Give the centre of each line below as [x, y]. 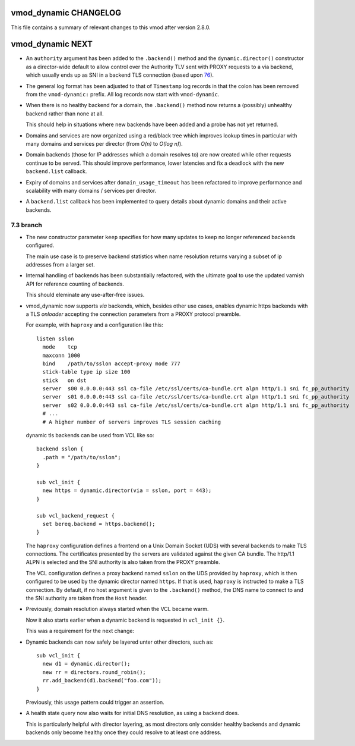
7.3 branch [27, 225]
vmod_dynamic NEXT [52, 44]
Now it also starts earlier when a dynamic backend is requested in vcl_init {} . [125, 620]
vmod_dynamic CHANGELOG [66, 13]
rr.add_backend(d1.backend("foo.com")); [102, 681]
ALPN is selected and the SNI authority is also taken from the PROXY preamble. [123, 562]
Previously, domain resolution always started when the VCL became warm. [117, 609]
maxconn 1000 [61, 355]
